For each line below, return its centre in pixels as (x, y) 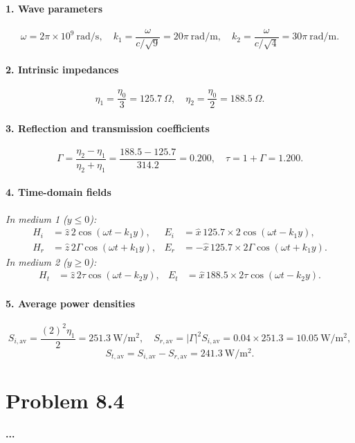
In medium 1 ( (36, 218)
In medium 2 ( (36, 261)
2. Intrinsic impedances (62, 70)
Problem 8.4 (65, 400)
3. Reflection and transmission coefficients (108, 128)
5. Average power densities (71, 304)
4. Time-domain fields (58, 192)
